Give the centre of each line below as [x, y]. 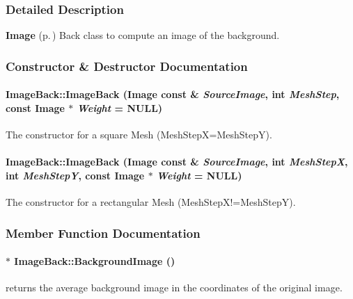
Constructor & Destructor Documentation [127, 66]
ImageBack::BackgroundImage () [95, 261]
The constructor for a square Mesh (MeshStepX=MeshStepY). [139, 135]
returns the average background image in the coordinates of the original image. [174, 288]
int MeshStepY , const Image [75, 175]
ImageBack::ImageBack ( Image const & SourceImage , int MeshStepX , [177, 162]
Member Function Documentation [103, 233]
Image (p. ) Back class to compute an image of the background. [143, 35]
